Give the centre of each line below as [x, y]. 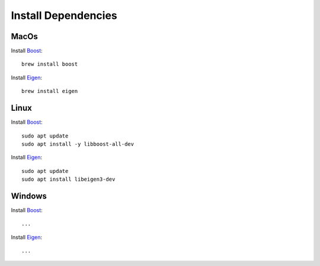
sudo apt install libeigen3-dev [68, 180]
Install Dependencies [64, 15]
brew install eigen [50, 91]
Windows [29, 196]
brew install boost [50, 64]
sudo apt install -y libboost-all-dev [78, 144]
